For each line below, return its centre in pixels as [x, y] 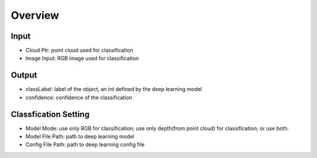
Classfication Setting [50, 114]
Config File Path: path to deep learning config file [85, 144]
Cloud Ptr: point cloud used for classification [79, 51]
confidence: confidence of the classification [79, 98]
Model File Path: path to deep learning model [80, 137]
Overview [35, 15]
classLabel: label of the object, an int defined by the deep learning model [114, 89]
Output [24, 75]
